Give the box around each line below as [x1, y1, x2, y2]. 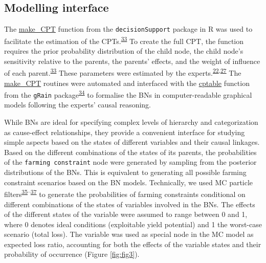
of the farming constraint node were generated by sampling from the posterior [4, 157, 257, 167]
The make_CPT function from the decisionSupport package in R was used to [4, 24, 253, 34]
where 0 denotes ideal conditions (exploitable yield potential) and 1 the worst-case [4, 218, 262, 229]
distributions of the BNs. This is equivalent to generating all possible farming [4, 167, 247, 178]
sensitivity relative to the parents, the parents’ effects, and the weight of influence [4, 55, 260, 66]
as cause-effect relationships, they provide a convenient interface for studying [4, 126, 245, 137]
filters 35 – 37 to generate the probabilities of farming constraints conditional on [4, 187, 246, 199]
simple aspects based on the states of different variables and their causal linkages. [4, 137, 260, 147]
